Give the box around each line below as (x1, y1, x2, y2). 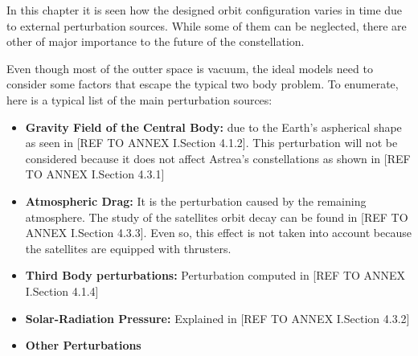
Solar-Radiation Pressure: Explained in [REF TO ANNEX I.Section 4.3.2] (25, 309, 410, 326)
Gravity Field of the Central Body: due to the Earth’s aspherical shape (25, 118, 402, 135)
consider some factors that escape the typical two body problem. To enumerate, (6, 76, 399, 92)
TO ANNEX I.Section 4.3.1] (25, 166, 165, 182)
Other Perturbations (25, 337, 141, 354)
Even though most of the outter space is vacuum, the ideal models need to (6, 59, 373, 76)
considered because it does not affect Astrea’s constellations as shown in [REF (25, 149, 411, 166)
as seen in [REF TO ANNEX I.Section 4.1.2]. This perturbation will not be (25, 134, 398, 151)
